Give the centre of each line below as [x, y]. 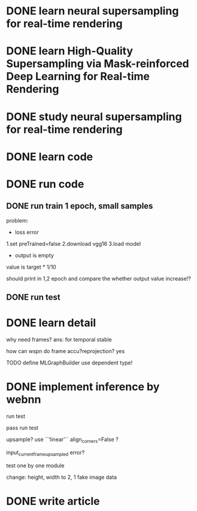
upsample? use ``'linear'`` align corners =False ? [62, 440]
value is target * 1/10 [31, 267]
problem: [17, 220]
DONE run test [34, 297]
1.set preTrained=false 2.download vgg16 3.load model [74, 244]
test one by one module [35, 466]
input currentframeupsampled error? [46, 453]
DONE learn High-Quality [70, 51]
